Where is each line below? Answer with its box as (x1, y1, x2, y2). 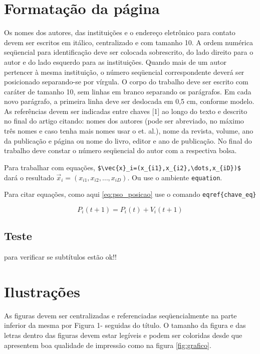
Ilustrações (4, 281, 80, 301)
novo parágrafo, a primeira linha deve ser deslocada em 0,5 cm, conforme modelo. (4, 96, 254, 106)
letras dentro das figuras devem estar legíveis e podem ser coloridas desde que (4, 329, 242, 340)
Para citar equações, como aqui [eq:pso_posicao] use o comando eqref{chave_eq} (4, 189, 256, 199)
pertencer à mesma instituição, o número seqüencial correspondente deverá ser (4, 66, 244, 77)
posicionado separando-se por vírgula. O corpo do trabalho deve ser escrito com (4, 76, 248, 87)
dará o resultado (4, 172, 54, 182)
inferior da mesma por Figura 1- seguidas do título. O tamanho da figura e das (4, 320, 246, 330)
